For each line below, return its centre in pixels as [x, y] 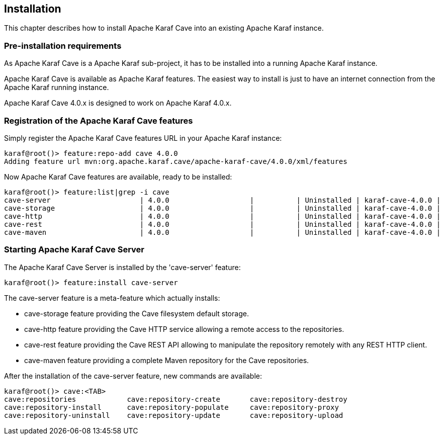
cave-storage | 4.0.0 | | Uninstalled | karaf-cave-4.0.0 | [223, 208]
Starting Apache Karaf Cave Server [74, 250]
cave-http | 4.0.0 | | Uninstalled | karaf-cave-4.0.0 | [223, 216]
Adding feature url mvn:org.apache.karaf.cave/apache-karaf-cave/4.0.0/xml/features [176, 161]
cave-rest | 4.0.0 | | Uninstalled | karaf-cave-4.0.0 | [223, 224]
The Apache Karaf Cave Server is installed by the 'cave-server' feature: [122, 267]
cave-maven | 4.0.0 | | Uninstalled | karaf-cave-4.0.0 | [223, 232]
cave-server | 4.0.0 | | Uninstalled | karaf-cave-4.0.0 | [223, 200]
